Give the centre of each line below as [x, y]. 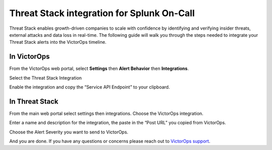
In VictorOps [29, 57]
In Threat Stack [34, 101]
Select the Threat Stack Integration [46, 78]
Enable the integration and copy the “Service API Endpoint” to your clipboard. [90, 87]
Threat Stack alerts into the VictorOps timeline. [58, 42]
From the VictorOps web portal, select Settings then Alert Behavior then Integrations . [99, 68]
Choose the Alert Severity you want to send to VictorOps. [69, 132]
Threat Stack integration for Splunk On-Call [102, 13]
